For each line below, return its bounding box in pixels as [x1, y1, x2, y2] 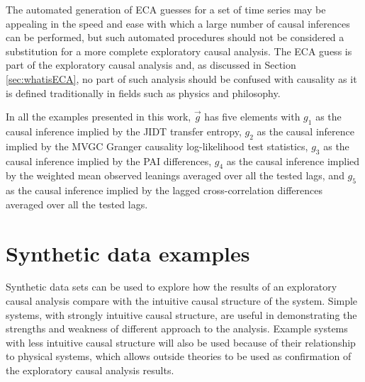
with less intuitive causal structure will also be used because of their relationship [6, 335, 356, 349]
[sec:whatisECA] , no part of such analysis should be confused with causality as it [6, 71, 357, 86]
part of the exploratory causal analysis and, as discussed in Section [6, 57, 296, 72]
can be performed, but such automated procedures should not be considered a [6, 30, 344, 45]
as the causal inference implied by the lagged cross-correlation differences [6, 183, 322, 198]
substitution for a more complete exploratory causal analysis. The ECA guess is [6, 43, 352, 58]
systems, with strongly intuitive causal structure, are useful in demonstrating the [6, 307, 357, 322]
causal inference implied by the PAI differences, [6, 153, 212, 168]
